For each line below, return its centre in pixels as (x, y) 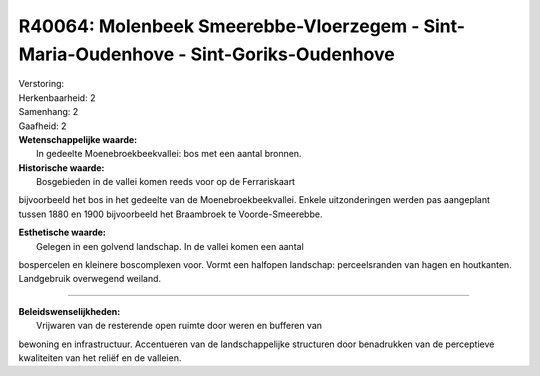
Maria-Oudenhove (96, 54)
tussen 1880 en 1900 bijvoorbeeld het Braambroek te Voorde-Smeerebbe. (170, 214)
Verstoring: (41, 84)
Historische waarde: (61, 167)
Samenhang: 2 (48, 112)
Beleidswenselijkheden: (69, 311)
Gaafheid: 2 (42, 126)
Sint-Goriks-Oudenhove (292, 54)
